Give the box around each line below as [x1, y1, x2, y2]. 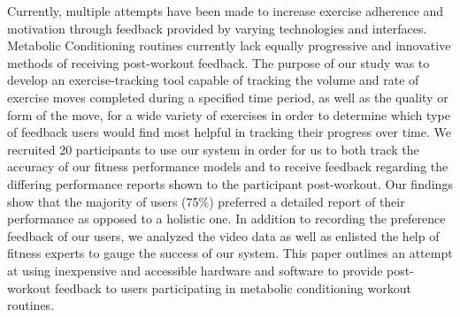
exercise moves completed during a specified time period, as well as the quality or [7, 87, 448, 106]
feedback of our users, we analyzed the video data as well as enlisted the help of [7, 226, 440, 245]
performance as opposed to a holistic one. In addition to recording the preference [7, 209, 446, 228]
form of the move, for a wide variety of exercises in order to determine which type [7, 105, 450, 124]
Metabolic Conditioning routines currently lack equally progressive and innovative [7, 36, 451, 55]
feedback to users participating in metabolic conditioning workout [55, 278, 411, 297]
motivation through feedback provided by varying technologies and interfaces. [7, 19, 427, 37]
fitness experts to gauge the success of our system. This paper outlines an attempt [7, 244, 453, 262]
